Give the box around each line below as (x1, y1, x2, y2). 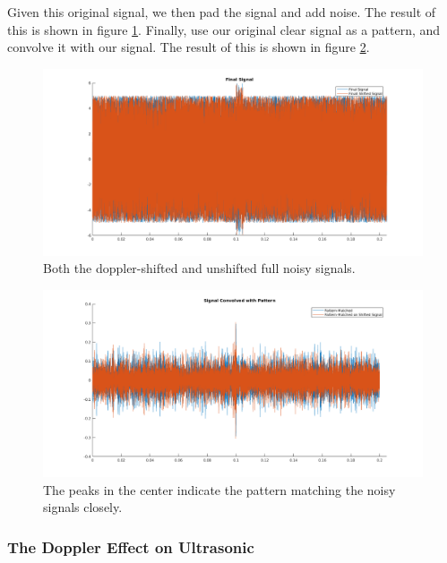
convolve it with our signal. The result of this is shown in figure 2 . (7, 38, 370, 56)
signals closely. (43, 498, 123, 516)
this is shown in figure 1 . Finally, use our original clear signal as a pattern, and (7, 20, 441, 38)
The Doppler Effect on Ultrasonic (7, 535, 254, 558)
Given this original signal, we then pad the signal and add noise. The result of (7, 3, 436, 21)
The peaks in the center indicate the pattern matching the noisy (43, 480, 396, 499)
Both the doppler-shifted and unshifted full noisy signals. (43, 259, 356, 277)
